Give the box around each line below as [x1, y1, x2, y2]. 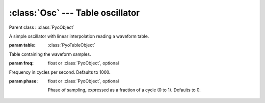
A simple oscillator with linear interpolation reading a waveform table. [9, 33, 149, 39]
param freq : [9, 60, 34, 66]
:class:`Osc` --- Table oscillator [9, 7, 140, 18]
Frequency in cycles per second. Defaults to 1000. [9, 69, 110, 75]
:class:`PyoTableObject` [48, 42, 96, 48]
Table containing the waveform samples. [9, 51, 91, 57]
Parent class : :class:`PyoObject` [9, 24, 75, 30]
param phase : [9, 78, 38, 84]
